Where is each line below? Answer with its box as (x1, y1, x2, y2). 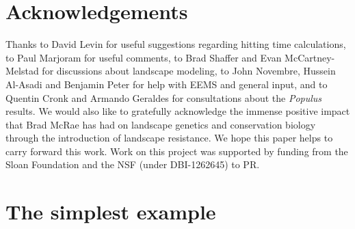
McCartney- (285, 50, 335, 64)
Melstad (5, 64, 39, 78)
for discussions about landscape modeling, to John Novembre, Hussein (42, 64, 336, 78)
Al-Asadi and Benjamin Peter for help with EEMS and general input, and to (5, 77, 328, 91)
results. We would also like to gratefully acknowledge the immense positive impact (5, 104, 350, 118)
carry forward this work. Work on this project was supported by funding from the (5, 144, 348, 158)
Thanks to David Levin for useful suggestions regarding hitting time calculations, (5, 37, 346, 51)
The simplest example (5, 198, 216, 226)
